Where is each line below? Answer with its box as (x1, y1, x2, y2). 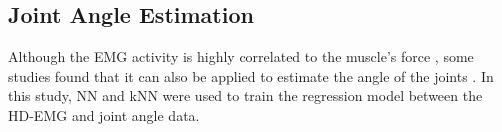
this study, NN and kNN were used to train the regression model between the (8, 85, 483, 106)
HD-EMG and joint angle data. (8, 104, 200, 125)
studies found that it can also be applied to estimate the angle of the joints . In (8, 65, 494, 86)
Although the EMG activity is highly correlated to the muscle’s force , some (8, 46, 474, 67)
